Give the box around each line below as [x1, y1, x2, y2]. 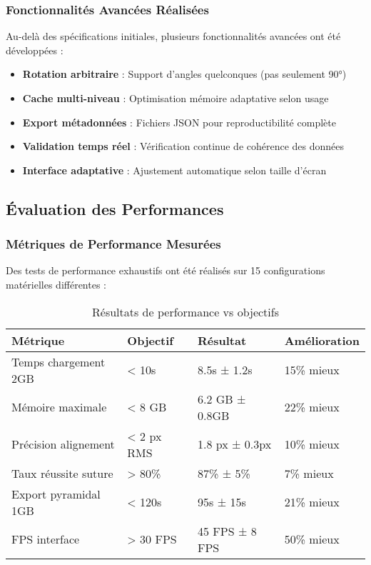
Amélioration [284, 331, 360, 349]
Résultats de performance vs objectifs [92, 303, 279, 320]
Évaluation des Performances [6, 197, 224, 219]
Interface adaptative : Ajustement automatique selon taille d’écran [22, 162, 327, 177]
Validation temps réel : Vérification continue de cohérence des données [22, 139, 345, 154]
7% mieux [284, 464, 334, 481]
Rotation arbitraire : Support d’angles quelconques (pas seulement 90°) [22, 66, 347, 81]
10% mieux [284, 436, 340, 453]
